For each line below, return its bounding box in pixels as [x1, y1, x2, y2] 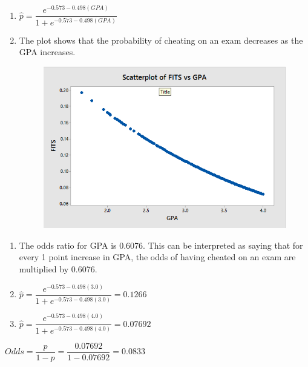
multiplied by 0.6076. [19, 263, 97, 275]
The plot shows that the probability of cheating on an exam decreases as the [19, 33, 303, 46]
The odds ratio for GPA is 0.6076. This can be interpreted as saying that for [19, 238, 303, 251]
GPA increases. [19, 45, 76, 58]
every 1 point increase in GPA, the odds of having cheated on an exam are [19, 251, 296, 263]
